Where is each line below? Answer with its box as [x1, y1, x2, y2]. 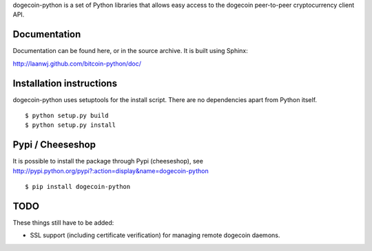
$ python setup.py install [25, 121, 116, 129]
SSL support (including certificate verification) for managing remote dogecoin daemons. [30, 231, 280, 239]
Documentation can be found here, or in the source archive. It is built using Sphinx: [12, 47, 248, 55]
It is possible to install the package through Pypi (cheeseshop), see [12, 157, 203, 165]
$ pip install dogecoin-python [25, 183, 131, 191]
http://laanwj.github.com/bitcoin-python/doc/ [12, 59, 141, 68]
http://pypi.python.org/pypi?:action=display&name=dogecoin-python [12, 166, 209, 175]
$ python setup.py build [25, 111, 109, 119]
